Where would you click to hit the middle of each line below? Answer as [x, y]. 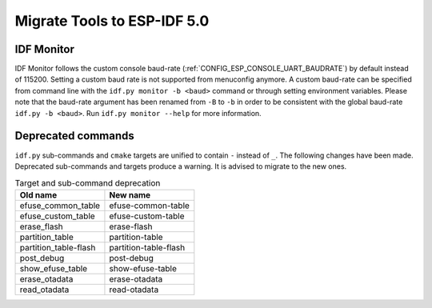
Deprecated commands [75, 136]
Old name [38, 194]
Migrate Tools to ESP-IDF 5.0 [112, 21]
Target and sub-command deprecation [88, 182]
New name [130, 194]
